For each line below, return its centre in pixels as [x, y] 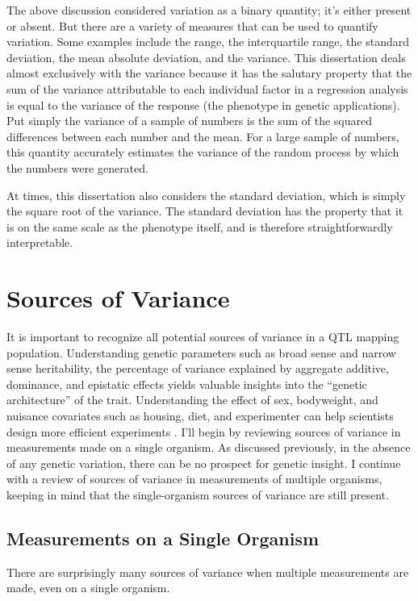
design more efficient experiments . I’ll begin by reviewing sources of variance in [204, 431]
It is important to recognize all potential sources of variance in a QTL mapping [203, 337]
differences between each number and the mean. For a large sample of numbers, [203, 136]
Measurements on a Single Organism [163, 538]
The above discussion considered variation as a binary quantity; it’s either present [209, 10]
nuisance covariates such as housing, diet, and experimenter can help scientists [200, 415]
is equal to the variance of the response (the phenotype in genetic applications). [203, 104]
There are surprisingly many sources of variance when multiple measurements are [208, 572]
